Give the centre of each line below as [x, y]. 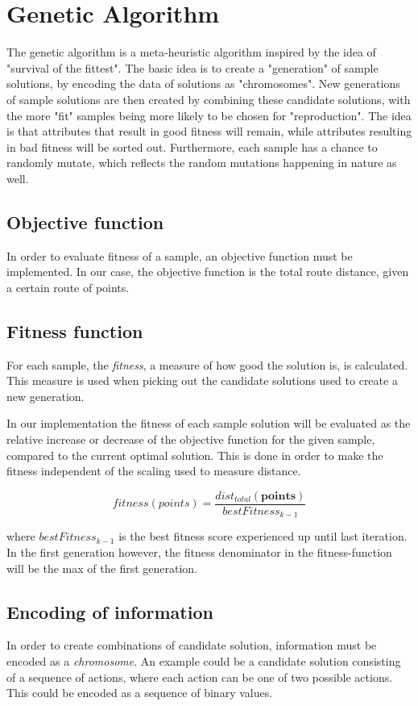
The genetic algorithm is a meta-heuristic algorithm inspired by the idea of [191, 52]
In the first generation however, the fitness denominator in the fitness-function [199, 551]
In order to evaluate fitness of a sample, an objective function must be [180, 255]
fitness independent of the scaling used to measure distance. [154, 471]
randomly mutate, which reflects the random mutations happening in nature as [202, 163]
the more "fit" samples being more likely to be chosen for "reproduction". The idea [209, 115]
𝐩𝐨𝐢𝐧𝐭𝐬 [279, 496]
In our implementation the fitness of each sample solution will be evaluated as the [209, 423]
